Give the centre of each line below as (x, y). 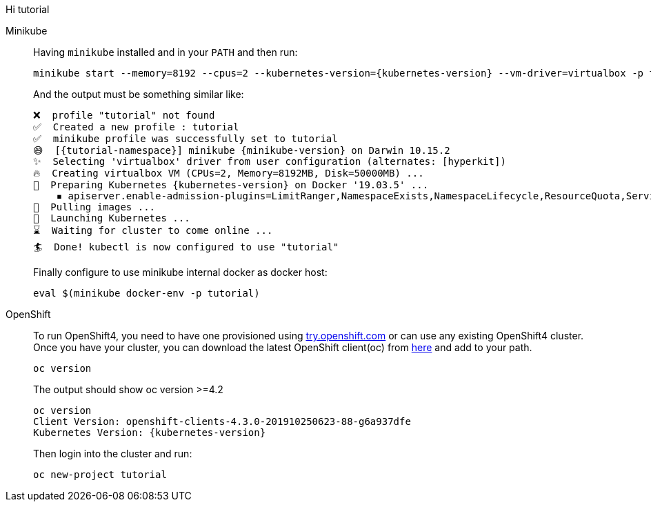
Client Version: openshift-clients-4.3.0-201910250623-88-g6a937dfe (222, 421)
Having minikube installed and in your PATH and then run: (166, 52)
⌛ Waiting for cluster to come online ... (153, 230)
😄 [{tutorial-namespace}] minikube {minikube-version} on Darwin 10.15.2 (242, 150)
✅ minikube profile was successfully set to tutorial (186, 139)
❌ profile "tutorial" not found (124, 115)
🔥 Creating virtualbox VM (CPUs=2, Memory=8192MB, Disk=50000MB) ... (229, 173)
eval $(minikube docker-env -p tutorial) (147, 293)
